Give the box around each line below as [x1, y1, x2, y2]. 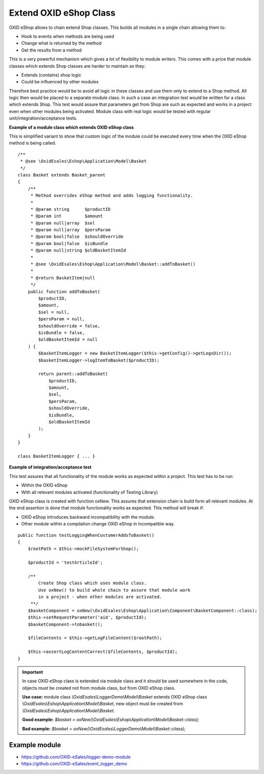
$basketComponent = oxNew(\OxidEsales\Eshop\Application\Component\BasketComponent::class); [27, 608, 258, 613]
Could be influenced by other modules [21, 79, 99, 85]
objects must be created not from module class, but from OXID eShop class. [22, 685, 176, 691]
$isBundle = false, [38, 330, 85, 335]
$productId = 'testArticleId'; [27, 560, 103, 566]
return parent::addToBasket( [38, 371, 109, 377]
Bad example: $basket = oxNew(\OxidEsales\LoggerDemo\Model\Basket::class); [22, 725, 186, 731]
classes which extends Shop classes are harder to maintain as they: [9, 63, 146, 69]
